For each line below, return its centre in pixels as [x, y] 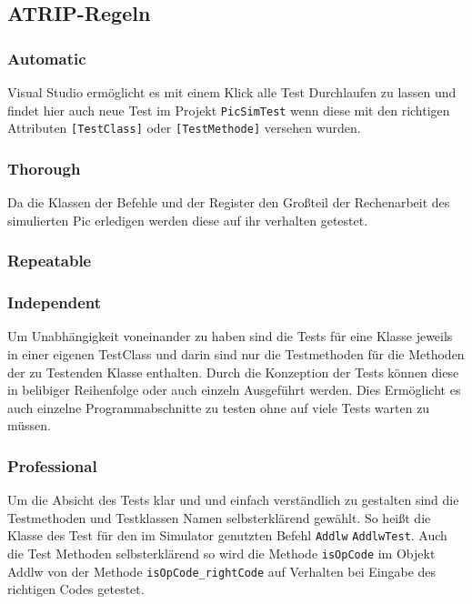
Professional [52, 465]
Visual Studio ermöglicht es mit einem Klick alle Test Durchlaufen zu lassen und [232, 92]
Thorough [44, 168]
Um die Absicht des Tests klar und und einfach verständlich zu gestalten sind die [233, 500]
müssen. [29, 425]
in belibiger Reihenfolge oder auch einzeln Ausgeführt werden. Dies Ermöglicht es [234, 390]
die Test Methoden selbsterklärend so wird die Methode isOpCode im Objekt [221, 553]
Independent [55, 302]
